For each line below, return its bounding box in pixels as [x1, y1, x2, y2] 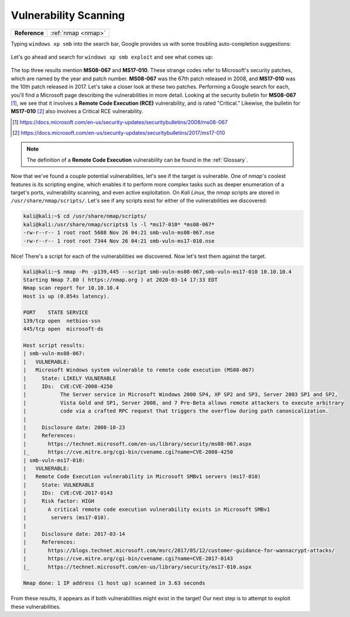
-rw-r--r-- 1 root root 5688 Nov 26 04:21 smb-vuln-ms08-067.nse [23, 229, 215, 236]
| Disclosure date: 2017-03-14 [23, 531, 125, 537]
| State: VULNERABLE [23, 481, 95, 488]
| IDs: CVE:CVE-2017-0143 [23, 490, 114, 496]
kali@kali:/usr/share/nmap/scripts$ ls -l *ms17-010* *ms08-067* [23, 221, 215, 228]
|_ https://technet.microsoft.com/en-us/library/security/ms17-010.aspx [23, 563, 252, 570]
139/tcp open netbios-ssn [23, 317, 101, 324]
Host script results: [23, 342, 85, 349]
